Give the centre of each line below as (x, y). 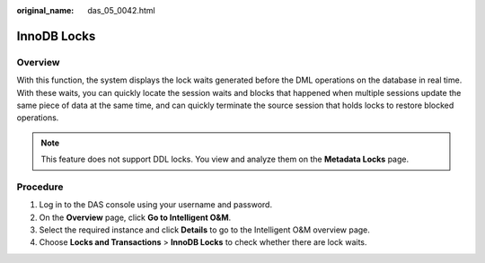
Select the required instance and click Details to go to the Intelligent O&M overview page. (204, 230)
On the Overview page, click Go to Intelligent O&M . (135, 217)
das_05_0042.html (122, 10)
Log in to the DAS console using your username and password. (156, 205)
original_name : (45, 10)
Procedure (40, 187)
